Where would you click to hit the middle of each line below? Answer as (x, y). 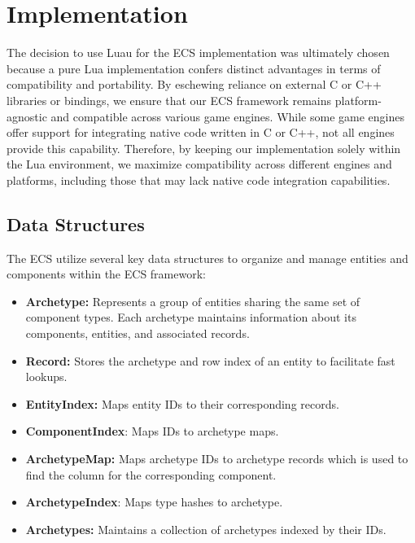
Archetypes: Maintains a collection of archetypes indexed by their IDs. (206, 529)
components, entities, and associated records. (138, 333)
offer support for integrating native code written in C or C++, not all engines (201, 132)
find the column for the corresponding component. (151, 474)
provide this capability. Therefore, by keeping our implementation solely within (204, 148)
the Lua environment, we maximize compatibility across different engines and (199, 164)
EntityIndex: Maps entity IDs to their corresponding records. (182, 403)
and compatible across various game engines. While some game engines (227, 116)
